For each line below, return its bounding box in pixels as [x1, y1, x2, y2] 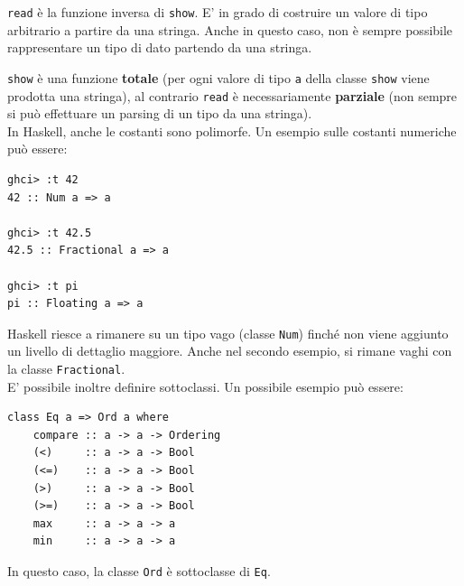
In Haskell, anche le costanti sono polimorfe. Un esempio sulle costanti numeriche [7, 121, 457, 140]
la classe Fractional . [7, 358, 125, 377]
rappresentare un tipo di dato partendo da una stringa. [7, 38, 312, 57]
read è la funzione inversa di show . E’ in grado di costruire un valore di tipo [7, 3, 428, 21]
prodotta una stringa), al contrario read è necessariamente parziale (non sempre [7, 86, 458, 105]
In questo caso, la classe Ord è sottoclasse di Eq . [7, 561, 271, 580]
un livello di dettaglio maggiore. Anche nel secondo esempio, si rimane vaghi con [7, 341, 452, 360]
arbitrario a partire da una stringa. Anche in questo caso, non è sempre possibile [7, 20, 453, 39]
